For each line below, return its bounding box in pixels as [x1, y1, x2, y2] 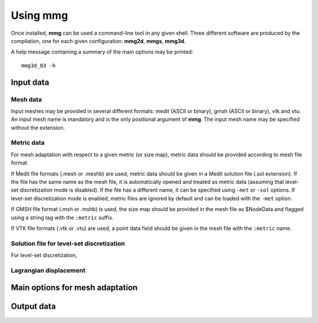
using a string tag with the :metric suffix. [11, 214, 114, 221]
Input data [11, 77, 49, 87]
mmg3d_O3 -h [21, 62, 56, 69]
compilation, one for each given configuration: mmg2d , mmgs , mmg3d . [11, 37, 186, 44]
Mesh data [11, 95, 42, 103]
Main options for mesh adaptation [11, 283, 138, 293]
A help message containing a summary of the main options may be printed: [11, 48, 194, 55]
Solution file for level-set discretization [11, 239, 125, 248]
